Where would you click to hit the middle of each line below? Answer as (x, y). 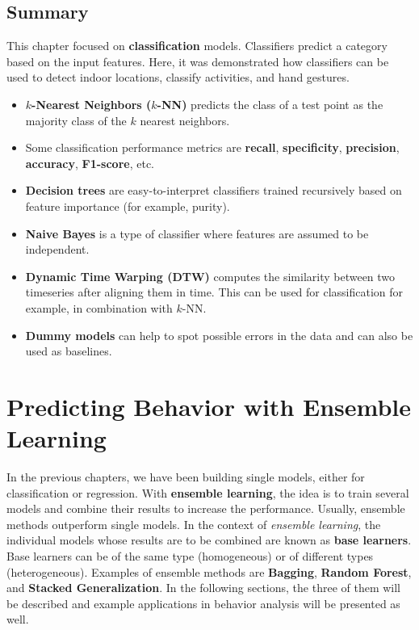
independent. (57, 249)
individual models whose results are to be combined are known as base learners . (209, 540)
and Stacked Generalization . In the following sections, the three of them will (204, 588)
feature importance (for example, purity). (128, 206)
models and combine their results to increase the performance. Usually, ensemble (206, 508)
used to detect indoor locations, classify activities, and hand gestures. (178, 77)
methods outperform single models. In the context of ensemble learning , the (194, 524)
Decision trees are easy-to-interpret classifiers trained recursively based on (214, 190)
